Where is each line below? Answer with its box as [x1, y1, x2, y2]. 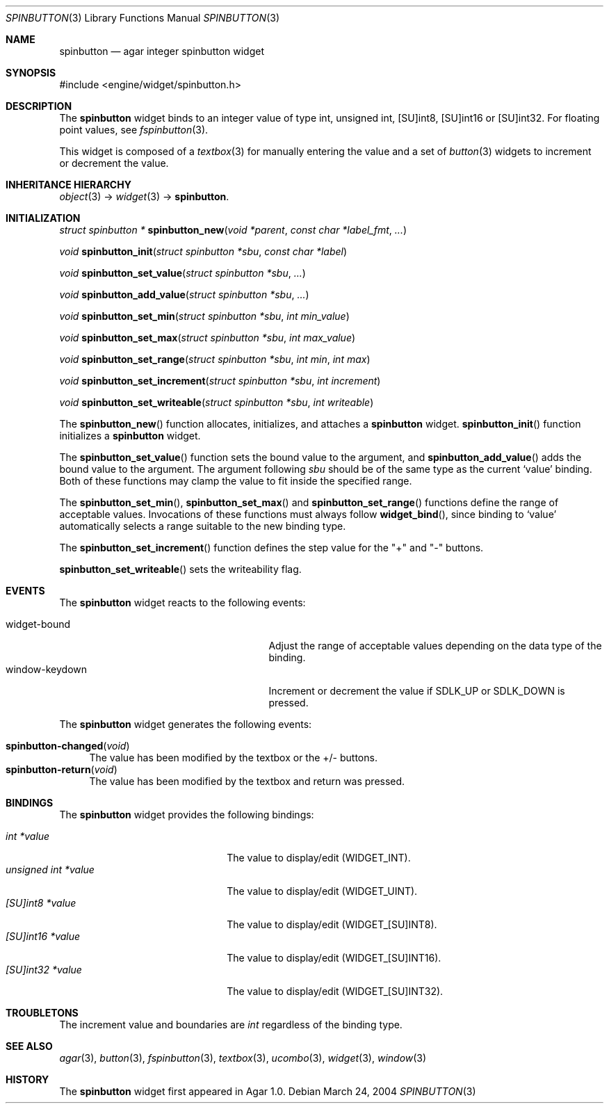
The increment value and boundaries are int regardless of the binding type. [59, 1019, 403, 1030]
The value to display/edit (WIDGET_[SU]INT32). [227, 985, 444, 997]
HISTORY [6, 1074, 49, 1085]
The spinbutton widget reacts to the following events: [59, 597, 306, 608]
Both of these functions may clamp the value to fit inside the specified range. [59, 475, 412, 487]
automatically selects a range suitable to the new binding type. [59, 520, 346, 532]
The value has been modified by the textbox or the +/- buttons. [89, 752, 377, 763]
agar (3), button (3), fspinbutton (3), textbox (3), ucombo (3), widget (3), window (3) [59, 1052, 427, 1064]
